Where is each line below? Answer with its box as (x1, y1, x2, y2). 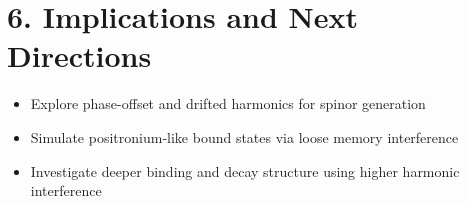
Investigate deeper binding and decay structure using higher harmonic (30, 160, 460, 181)
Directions (7, 35, 152, 76)
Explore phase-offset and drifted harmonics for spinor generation (30, 93, 426, 114)
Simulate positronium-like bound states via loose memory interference (30, 126, 459, 147)
